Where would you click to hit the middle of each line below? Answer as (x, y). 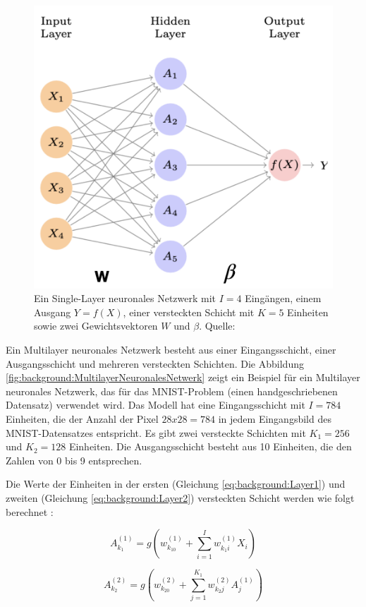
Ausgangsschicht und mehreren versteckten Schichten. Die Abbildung (155, 363)
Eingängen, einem (283, 298)
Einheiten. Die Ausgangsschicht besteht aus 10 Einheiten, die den (210, 446)
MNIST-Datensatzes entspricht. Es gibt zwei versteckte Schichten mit (156, 432)
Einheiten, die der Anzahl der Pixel (82, 419)
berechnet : (30, 511)
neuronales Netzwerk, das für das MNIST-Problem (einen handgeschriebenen (172, 391)
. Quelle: (217, 326)
